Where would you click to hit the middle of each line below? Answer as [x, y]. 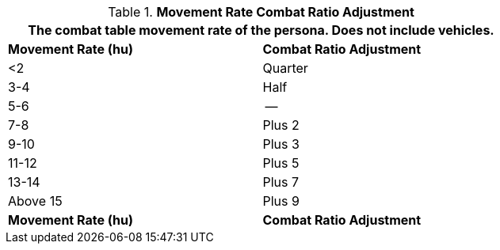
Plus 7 [281, 182]
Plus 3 [281, 144]
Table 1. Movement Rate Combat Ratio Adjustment [261, 12]
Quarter [285, 68]
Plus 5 [281, 163]
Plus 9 [281, 201]
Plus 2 [281, 125]
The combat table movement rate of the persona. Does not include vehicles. [261, 30]
